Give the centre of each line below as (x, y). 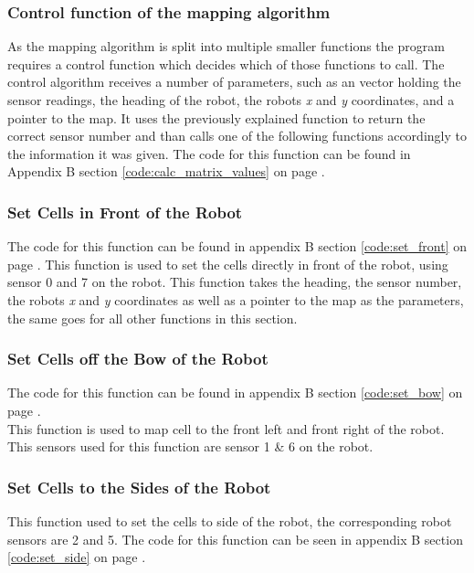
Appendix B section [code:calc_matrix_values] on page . (166, 171)
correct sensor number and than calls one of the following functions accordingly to (237, 136)
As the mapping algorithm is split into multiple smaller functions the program (226, 46)
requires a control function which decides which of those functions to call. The (226, 64)
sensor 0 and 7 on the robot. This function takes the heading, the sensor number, (235, 282)
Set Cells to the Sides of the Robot (139, 487)
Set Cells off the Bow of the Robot (138, 359)
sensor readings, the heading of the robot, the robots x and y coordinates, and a (231, 100)
